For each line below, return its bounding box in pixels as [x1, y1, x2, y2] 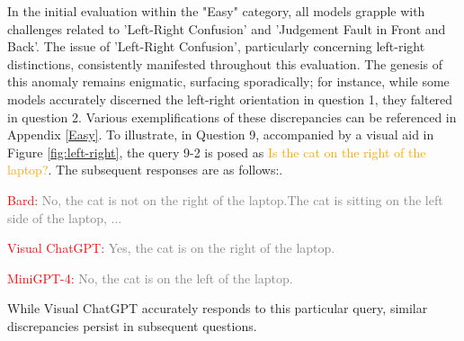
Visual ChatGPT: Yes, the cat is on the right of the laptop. [7, 238, 335, 257]
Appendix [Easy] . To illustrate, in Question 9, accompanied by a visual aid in [7, 125, 434, 144]
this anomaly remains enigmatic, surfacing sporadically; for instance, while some [7, 72, 450, 91]
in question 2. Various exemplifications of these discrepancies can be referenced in [7, 107, 457, 126]
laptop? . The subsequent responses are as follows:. [7, 160, 283, 179]
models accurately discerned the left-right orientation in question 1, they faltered [7, 89, 453, 108]
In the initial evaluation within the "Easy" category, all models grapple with [7, 2, 425, 20]
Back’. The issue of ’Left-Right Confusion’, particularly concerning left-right [7, 37, 425, 56]
